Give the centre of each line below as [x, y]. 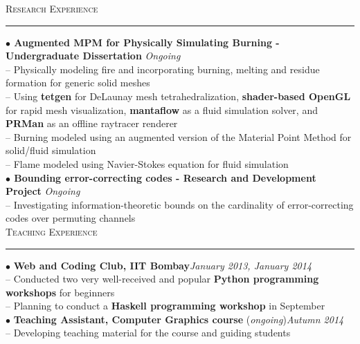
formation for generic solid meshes [78, 83]
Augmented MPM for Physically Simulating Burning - [147, 42]
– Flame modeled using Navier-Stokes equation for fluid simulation [147, 163]
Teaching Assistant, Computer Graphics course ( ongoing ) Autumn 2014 [179, 319]
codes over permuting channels [71, 218]
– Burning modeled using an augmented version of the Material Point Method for [179, 136]
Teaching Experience [52, 231]
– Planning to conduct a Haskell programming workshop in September [165, 306]
